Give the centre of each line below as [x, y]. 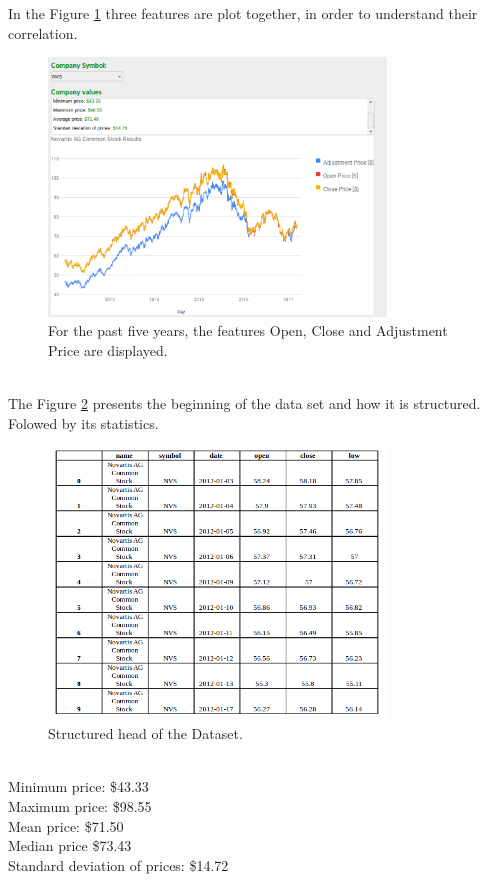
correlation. [43, 32]
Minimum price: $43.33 [78, 786]
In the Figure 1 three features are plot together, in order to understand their [243, 13]
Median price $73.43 [70, 845]
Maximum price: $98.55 [80, 805]
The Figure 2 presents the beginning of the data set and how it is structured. [244, 403]
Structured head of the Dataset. [145, 733]
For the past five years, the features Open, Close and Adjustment [248, 330]
